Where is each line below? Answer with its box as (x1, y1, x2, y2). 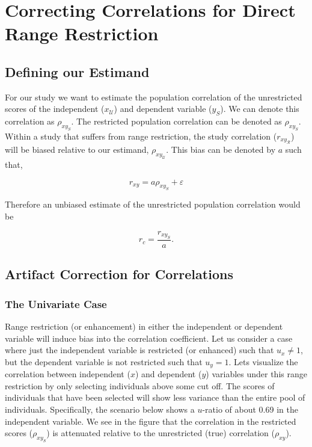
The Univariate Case (5, 296, 107, 311)
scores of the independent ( (5, 102, 105, 115)
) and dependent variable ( (114, 102, 212, 115)
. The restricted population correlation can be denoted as (71, 115, 282, 128)
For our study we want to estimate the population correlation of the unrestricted (5, 90, 302, 103)
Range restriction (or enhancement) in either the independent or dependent (5, 320, 283, 333)
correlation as (5, 115, 55, 128)
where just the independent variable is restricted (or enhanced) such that (5, 344, 274, 356)
